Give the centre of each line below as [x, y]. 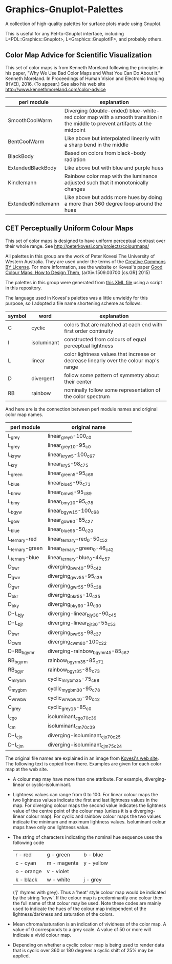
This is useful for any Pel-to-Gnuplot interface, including [65, 33]
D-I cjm [16, 745]
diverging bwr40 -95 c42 [74, 567]
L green [15, 474]
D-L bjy [16, 614]
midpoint [75, 130]
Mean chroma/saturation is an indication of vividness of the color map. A [89, 924]
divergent [43, 378]
